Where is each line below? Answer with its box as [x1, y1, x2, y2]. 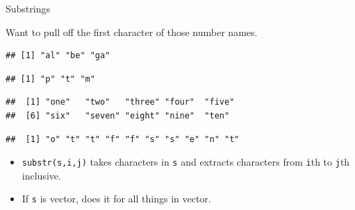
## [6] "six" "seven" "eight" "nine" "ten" [6, 110, 230, 121]
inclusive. [22, 168, 61, 182]
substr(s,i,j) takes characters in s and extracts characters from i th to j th [22, 155, 350, 169]
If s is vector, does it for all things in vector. [22, 191, 211, 206]
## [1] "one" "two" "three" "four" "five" [6, 97, 235, 107]
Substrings [6, 1, 50, 15]
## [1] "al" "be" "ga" [6, 51, 110, 61]
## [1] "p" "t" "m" [6, 73, 95, 84]
